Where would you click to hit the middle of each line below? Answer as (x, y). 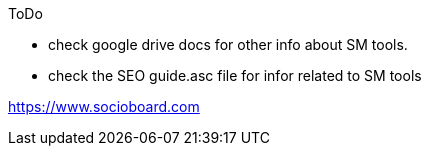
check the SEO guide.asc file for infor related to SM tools (235, 75)
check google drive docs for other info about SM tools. (228, 44)
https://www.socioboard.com (104, 106)
